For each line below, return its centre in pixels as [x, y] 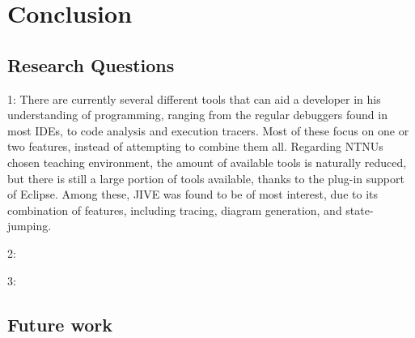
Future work [60, 324]
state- [360, 210]
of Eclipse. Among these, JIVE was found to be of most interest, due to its [193, 194]
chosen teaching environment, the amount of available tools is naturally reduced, [207, 162]
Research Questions [91, 64]
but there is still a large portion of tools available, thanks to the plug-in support [206, 178]
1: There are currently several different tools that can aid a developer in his [194, 98]
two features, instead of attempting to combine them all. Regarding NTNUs [195, 146]
